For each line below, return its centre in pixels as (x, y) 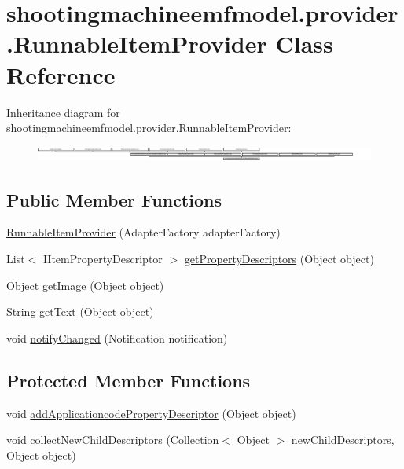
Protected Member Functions (129, 380)
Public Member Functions (114, 199)
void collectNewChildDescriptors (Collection (113, 440)
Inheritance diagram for (63, 112)
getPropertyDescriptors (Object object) (279, 258)
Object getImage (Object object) (85, 285)
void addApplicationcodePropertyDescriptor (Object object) (151, 413)
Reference (61, 74)
